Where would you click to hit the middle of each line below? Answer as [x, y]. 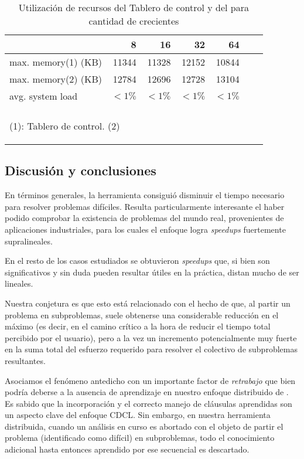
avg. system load [44, 96]
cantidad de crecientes [134, 21]
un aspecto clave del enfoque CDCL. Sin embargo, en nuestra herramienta [138, 415]
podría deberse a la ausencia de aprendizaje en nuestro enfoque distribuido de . [147, 392]
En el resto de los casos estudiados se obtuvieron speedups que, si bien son [137, 261]
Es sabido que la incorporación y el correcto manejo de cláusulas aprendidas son [148, 403]
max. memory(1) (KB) [56, 62]
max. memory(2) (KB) [56, 79]
